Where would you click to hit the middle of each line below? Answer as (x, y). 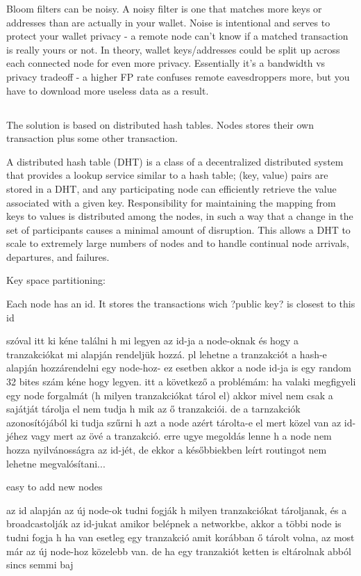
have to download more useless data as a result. (108, 90)
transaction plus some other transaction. (92, 138)
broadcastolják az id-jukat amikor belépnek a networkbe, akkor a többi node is (174, 523)
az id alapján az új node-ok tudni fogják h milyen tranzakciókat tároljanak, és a (177, 510)
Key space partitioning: (56, 280)
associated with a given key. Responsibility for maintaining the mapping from (171, 202)
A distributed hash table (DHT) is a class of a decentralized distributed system (175, 161)
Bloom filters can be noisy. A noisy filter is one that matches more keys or (164, 8)
